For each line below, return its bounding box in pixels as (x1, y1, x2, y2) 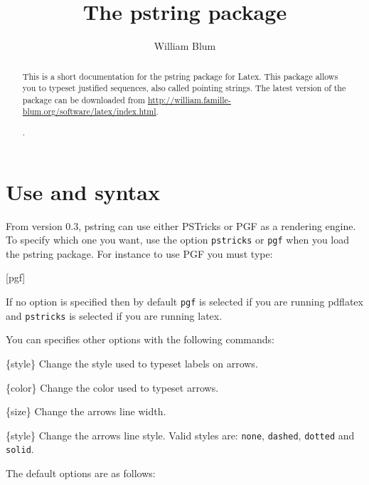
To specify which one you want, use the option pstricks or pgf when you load (6, 232, 350, 247)
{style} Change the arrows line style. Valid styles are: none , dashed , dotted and (6, 427, 355, 442)
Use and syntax (6, 177, 161, 206)
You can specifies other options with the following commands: (6, 332, 274, 347)
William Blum (154, 38, 216, 53)
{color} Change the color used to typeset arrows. (6, 380, 219, 395)
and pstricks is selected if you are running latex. (6, 308, 223, 323)
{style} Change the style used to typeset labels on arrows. (6, 355, 258, 370)
